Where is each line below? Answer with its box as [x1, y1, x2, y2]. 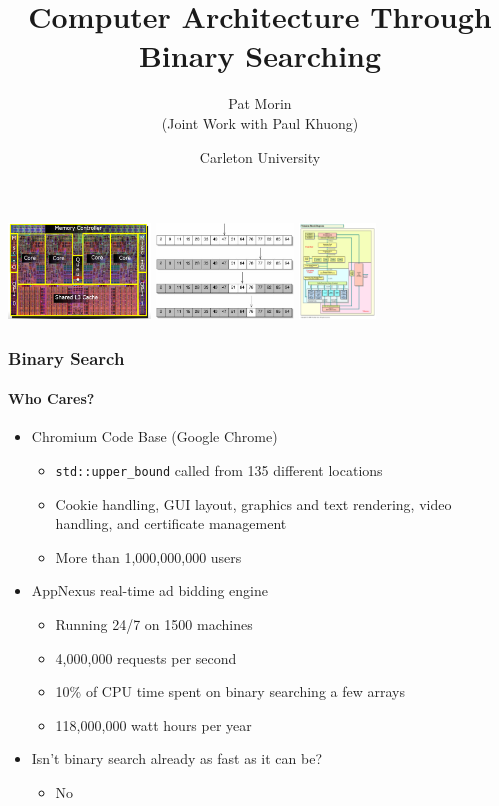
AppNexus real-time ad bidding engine [31, 580, 268, 601]
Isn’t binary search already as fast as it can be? [31, 748, 323, 769]
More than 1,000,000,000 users [55, 546, 242, 567]
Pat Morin [228, 93, 292, 114]
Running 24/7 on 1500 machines [55, 613, 253, 634]
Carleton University [199, 146, 321, 167]
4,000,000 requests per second [55, 647, 237, 668]
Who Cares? [8, 388, 95, 409]
